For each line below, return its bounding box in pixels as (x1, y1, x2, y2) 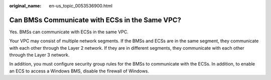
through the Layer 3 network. (9, 52, 70, 58)
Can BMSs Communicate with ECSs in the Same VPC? (9, 15, 182, 24)
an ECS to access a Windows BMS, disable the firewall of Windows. (9, 68, 150, 74)
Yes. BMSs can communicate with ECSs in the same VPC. (9, 29, 129, 35)
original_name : (9, 3, 42, 8)
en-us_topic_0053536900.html (49, 3, 113, 8)
